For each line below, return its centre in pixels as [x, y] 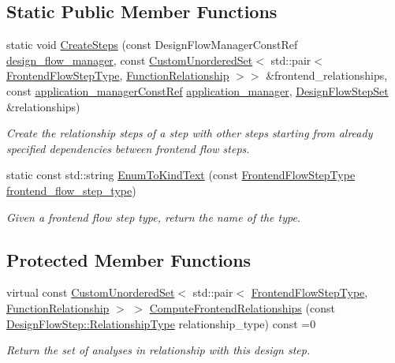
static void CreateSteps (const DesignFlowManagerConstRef [152, 45]
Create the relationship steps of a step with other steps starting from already [190, 133]
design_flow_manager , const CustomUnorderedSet [130, 60]
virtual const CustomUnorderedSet [91, 292]
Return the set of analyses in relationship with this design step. [158, 350]
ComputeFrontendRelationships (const [242, 307]
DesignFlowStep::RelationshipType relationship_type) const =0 [161, 323]
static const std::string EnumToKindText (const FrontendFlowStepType [181, 175]
